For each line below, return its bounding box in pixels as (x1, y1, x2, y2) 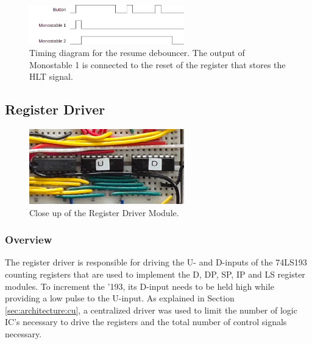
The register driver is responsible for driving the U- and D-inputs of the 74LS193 (5, 256, 307, 269)
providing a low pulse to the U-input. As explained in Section (5, 292, 235, 304)
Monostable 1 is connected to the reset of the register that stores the (29, 58, 286, 71)
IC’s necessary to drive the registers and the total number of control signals (5, 315, 287, 328)
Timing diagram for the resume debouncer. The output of (29, 46, 245, 59)
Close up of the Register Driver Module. (29, 206, 179, 219)
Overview (5, 232, 52, 247)
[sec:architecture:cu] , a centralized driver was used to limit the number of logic (5, 303, 297, 316)
